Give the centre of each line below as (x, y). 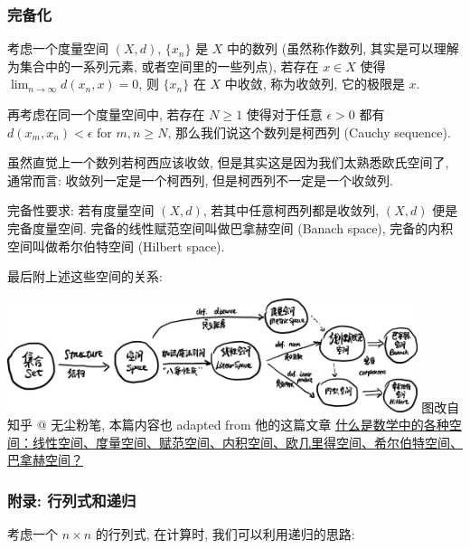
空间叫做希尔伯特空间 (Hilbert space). (116, 246)
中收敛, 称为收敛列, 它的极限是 (315, 84)
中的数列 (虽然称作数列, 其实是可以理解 (343, 48)
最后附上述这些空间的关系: (85, 276)
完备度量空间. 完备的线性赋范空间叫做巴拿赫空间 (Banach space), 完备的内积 (230, 227)
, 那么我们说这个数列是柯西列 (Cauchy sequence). (309, 132)
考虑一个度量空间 (58, 48)
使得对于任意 (284, 114)
